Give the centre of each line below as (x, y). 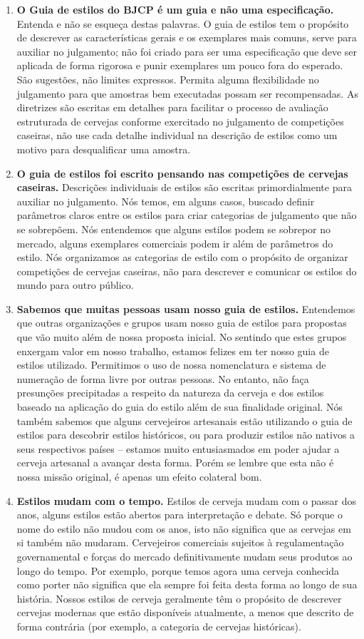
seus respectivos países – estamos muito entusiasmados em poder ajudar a (178, 448)
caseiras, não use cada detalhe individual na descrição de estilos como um (177, 135)
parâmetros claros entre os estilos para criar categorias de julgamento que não (187, 215)
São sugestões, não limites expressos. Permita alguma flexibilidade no (168, 79)
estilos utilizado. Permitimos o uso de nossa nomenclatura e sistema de (171, 365)
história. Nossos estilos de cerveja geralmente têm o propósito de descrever (179, 598)
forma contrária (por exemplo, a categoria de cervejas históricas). (159, 626)
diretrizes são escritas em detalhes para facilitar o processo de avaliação (172, 107)
